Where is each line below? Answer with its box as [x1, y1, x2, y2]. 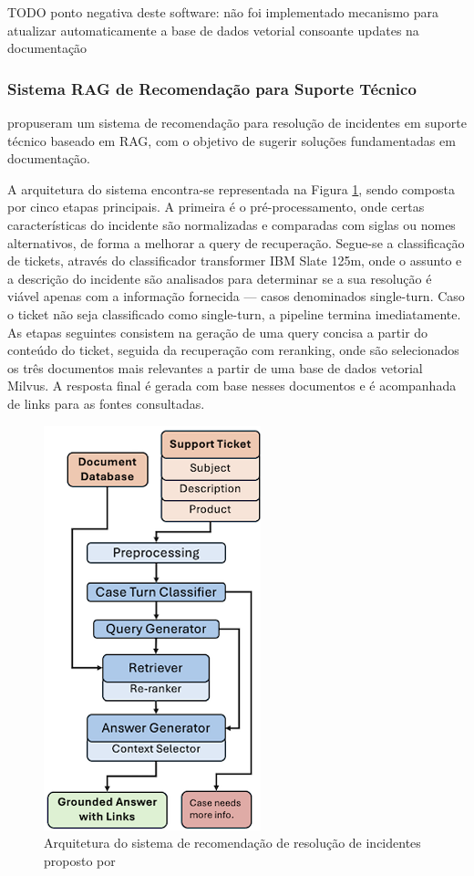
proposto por [44, 850, 116, 870]
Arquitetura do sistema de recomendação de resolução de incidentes [44, 833, 421, 852]
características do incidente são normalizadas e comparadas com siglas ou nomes [7, 214, 456, 234]
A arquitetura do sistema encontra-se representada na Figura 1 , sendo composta [7, 179, 455, 198]
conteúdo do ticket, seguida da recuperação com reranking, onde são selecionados [7, 340, 459, 360]
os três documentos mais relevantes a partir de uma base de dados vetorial [7, 358, 423, 377]
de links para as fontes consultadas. [7, 393, 205, 412]
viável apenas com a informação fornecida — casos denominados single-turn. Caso [7, 287, 465, 306]
